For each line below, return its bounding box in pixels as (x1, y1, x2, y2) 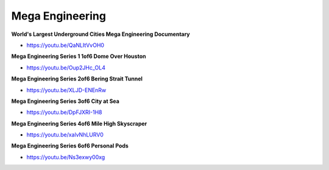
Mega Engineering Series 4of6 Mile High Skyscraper (11, 119, 147, 127)
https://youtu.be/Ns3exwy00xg (26, 153, 105, 161)
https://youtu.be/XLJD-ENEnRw (26, 86, 107, 94)
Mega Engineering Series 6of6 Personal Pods (11, 142, 129, 149)
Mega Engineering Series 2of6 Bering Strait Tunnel (11, 75, 143, 82)
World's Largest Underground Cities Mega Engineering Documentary (11, 30, 190, 38)
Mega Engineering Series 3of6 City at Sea (11, 97, 120, 105)
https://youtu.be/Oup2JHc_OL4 (26, 64, 106, 71)
